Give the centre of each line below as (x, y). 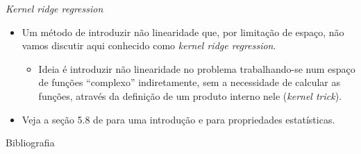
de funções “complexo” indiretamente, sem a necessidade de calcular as (189, 82)
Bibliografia (30, 143)
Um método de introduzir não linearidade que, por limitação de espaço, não (183, 32)
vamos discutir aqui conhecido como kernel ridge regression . (149, 45)
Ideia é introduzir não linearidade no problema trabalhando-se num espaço (197, 68)
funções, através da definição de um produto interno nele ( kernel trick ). (190, 95)
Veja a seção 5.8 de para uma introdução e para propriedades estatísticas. (178, 119)
